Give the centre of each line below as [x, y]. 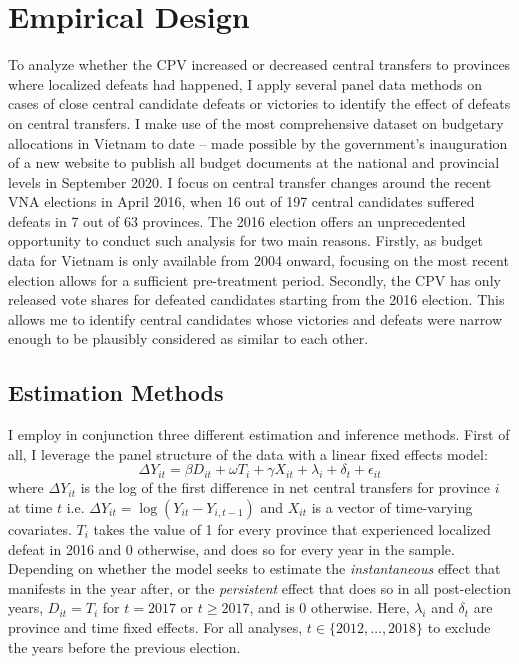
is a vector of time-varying [392, 507]
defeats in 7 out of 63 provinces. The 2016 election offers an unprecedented [237, 220]
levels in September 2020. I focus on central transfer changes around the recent [250, 181]
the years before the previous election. [124, 646]
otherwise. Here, [360, 607]
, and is [272, 607]
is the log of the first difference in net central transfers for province [285, 487]
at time [30, 507]
